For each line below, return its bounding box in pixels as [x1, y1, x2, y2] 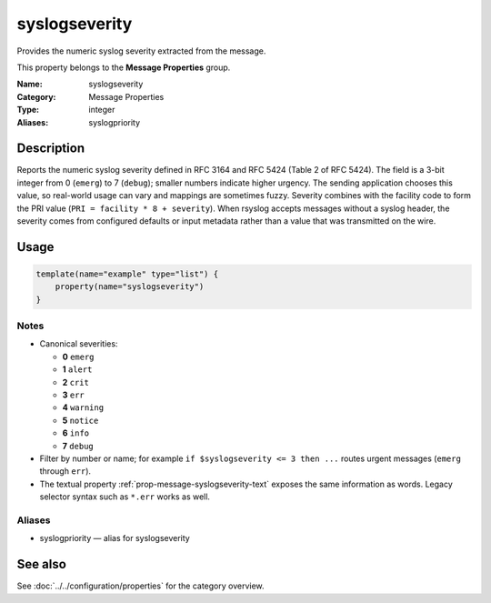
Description [16, 141, 85, 156]
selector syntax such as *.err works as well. [39, 491, 211, 502]
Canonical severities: [39, 338, 118, 349]
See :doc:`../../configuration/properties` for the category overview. [16, 580, 265, 591]
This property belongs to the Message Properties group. [16, 62, 231, 73]
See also [16, 557, 67, 572]
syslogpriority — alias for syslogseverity [39, 533, 190, 544]
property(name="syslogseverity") [55, 282, 205, 292]
